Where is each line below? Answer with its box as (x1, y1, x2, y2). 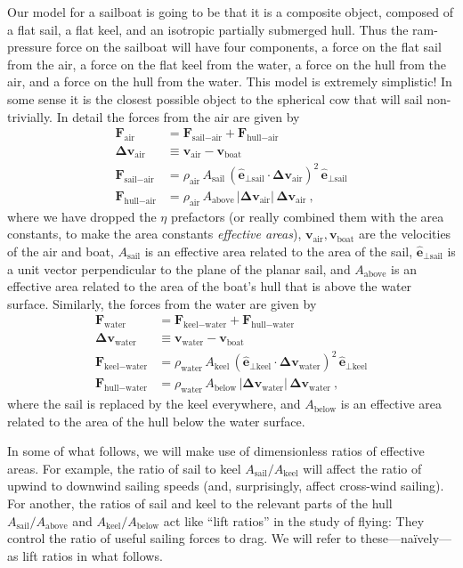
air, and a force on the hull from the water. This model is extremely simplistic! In (7, 72, 452, 91)
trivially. (7, 107, 53, 126)
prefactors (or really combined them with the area (170, 207, 444, 225)
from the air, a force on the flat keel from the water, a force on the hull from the (7, 54, 446, 73)
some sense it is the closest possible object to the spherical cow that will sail (7, 89, 423, 108)
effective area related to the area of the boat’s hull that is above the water (7, 277, 412, 296)
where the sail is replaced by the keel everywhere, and (7, 394, 301, 413)
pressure (7, 37, 53, 56)
